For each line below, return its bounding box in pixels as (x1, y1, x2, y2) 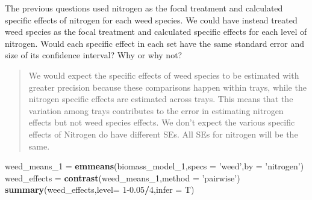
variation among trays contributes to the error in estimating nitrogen (28, 104, 284, 117)
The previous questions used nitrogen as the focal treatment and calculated (5, 2, 283, 14)
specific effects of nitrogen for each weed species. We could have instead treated (5, 13, 298, 26)
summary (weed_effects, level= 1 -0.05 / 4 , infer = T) (5, 183, 195, 196)
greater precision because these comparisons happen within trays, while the (28, 80, 307, 93)
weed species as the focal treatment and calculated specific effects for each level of (5, 25, 307, 38)
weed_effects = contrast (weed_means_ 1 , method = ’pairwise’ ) (5, 171, 240, 184)
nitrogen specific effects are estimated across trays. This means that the (28, 92, 293, 105)
